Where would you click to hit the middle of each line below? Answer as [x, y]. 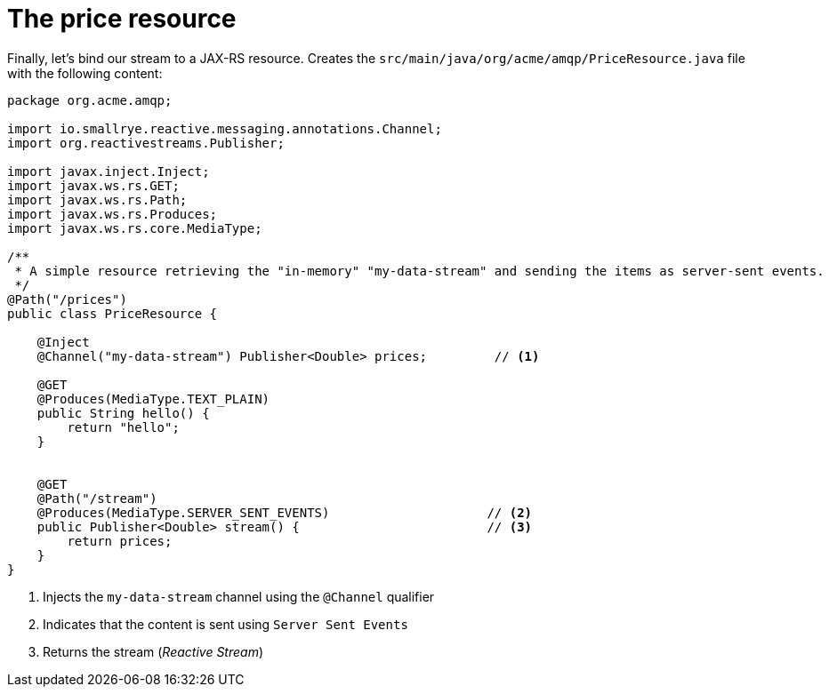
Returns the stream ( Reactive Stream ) [153, 651]
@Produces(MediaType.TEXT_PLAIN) [153, 399]
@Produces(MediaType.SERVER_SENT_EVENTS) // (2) [285, 512]
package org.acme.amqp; [90, 100]
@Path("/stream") [97, 498]
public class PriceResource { [113, 313]
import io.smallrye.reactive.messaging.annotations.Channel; [225, 128]
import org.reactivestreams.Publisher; [146, 143]
